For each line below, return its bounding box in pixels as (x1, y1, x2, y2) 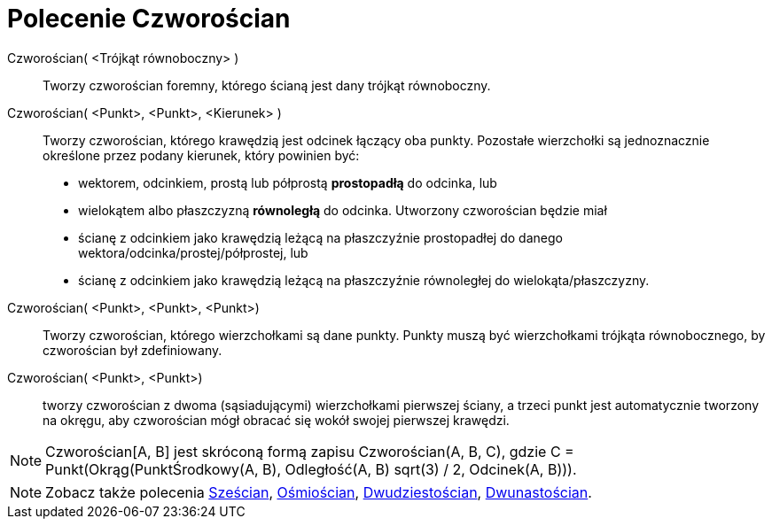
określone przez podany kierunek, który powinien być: (43, 147, 360, 163)
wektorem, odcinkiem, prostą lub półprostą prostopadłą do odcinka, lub (78, 174, 497, 190)
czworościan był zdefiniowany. (43, 342, 222, 358)
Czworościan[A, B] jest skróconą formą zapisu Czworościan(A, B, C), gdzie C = (45, 442, 574, 460)
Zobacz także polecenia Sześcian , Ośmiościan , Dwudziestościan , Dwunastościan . (45, 483, 592, 501)
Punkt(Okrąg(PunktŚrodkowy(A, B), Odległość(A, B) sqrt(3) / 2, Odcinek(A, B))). (45, 460, 577, 478)
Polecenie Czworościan (7, 4, 291, 34)
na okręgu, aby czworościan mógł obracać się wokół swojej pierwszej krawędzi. (43, 412, 510, 428)
